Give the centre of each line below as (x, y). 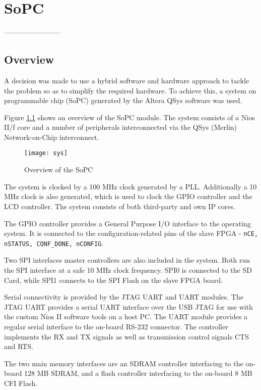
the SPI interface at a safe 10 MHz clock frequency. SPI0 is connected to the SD (128, 270)
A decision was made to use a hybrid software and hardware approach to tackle (127, 80)
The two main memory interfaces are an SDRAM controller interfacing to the (124, 363)
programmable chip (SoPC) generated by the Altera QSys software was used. (123, 100)
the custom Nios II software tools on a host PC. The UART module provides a (126, 316)
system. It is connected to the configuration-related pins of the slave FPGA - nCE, (131, 233)
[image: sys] (46, 153)
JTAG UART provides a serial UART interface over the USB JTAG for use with (128, 306)
